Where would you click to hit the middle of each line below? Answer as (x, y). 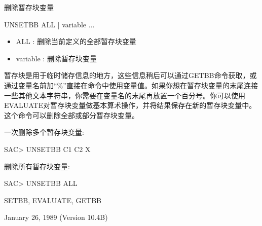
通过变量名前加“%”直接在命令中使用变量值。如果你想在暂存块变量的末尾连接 (131, 85)
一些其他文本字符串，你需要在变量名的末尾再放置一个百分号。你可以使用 (125, 95)
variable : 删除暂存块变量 (56, 58)
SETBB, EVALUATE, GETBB (53, 200)
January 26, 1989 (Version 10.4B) (56, 217)
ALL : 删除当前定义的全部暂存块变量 (76, 41)
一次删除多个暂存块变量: (44, 132)
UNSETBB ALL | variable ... (49, 24)
